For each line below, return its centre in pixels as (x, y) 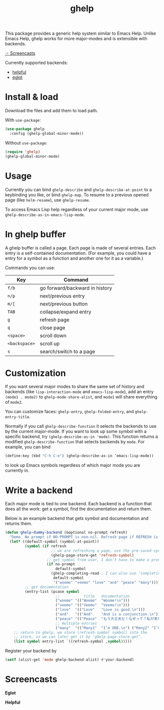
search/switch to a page (67, 351)
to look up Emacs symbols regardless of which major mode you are (73, 465)
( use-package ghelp (25, 129)
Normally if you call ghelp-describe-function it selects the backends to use (81, 426)
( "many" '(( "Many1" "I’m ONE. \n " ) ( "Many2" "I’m (108, 628)
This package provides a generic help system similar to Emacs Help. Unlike (81, 33)
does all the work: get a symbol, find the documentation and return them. (79, 509)
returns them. (19, 523)
